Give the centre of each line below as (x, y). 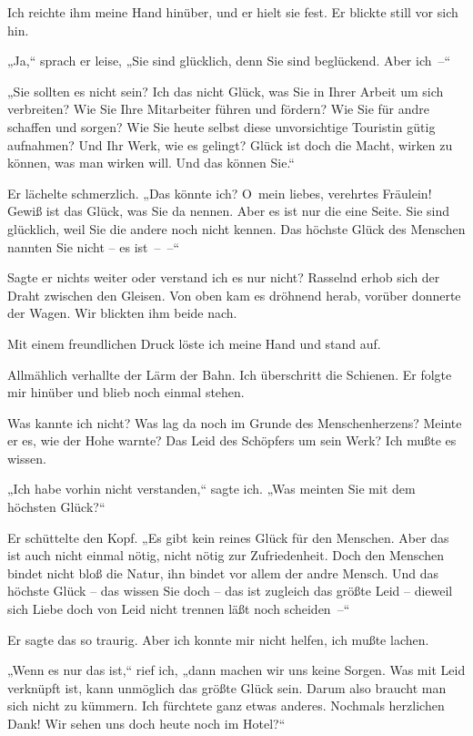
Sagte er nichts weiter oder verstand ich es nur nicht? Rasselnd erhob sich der (224, 277)
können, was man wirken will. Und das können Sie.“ (151, 163)
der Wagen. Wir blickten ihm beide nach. (122, 313)
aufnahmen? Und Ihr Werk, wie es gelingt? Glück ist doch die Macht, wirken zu (230, 144)
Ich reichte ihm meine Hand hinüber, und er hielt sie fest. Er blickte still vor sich (233, 12)
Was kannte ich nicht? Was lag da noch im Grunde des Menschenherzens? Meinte (235, 422)
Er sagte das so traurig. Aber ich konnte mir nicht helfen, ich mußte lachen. (218, 639)
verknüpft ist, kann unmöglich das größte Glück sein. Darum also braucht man (227, 687)
